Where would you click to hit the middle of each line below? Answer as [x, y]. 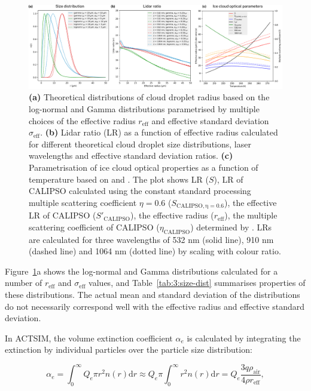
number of [24, 283]
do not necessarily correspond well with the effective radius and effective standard [155, 306]
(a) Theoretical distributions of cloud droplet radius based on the [149, 97]
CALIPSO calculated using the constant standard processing [140, 191]
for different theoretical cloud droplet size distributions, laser [140, 144]
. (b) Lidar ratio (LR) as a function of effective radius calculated [159, 132]
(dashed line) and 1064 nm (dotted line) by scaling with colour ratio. [155, 251]
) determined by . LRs [231, 227]
